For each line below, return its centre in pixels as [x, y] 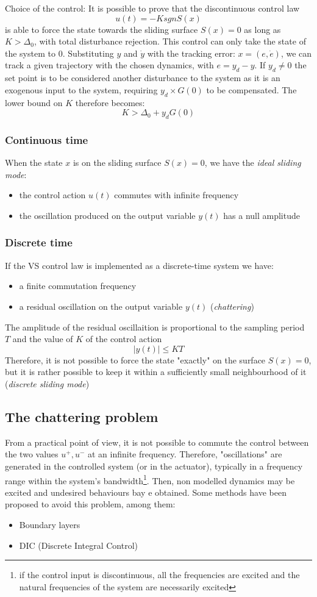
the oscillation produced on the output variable [107, 215]
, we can [296, 53]
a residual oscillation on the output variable [101, 306]
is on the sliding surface [117, 163]
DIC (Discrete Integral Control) [79, 545]
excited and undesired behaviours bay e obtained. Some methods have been [146, 492]
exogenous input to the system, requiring [81, 89]
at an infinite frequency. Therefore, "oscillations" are [185, 454]
